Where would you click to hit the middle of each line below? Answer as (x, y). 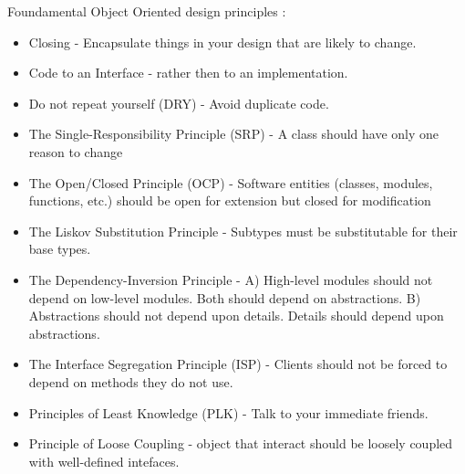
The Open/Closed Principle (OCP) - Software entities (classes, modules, (231, 182)
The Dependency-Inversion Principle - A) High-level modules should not (231, 279)
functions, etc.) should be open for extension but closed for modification (230, 200)
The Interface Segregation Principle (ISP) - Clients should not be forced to (238, 364)
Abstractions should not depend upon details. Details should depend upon (236, 316)
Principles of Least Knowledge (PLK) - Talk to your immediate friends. (228, 412)
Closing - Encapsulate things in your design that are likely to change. (222, 42)
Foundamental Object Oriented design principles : (147, 11)
